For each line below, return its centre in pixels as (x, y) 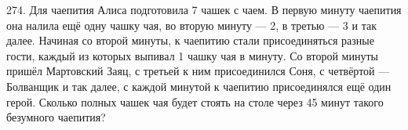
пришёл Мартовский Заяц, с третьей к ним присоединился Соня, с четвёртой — (198, 71)
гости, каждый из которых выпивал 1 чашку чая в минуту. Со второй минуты (192, 55)
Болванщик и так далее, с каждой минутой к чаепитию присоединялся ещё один (199, 86)
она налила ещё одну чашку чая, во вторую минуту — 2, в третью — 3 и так (191, 25)
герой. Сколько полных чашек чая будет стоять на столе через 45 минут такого (195, 101)
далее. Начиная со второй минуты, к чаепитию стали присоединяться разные (190, 40)
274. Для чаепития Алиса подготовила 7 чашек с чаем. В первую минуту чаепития (204, 9)
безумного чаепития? (56, 117)
